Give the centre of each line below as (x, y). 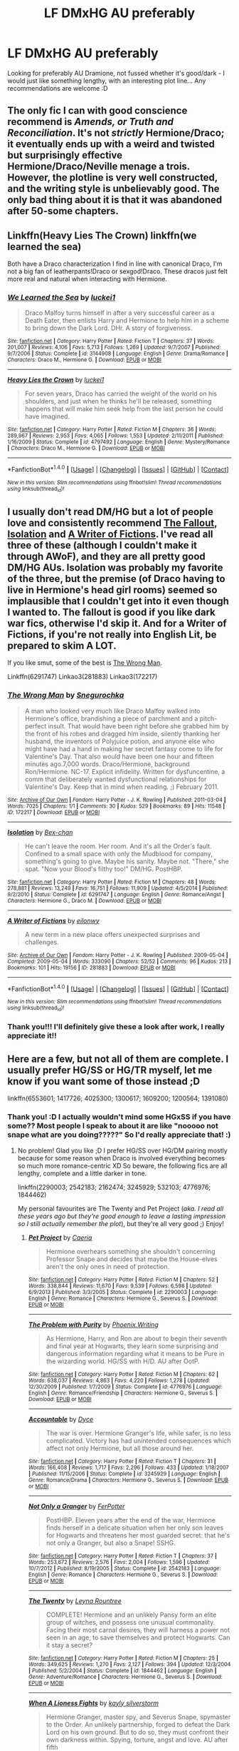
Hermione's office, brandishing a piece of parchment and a (111, 718)
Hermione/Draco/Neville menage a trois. (99, 167)
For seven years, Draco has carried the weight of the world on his (121, 393)
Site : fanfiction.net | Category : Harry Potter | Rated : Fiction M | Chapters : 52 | (123, 1280)
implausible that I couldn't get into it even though (118, 601)
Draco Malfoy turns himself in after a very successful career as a (119, 313)
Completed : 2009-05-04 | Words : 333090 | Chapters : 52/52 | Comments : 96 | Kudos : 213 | (119, 961)
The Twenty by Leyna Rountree (75, 1600)
